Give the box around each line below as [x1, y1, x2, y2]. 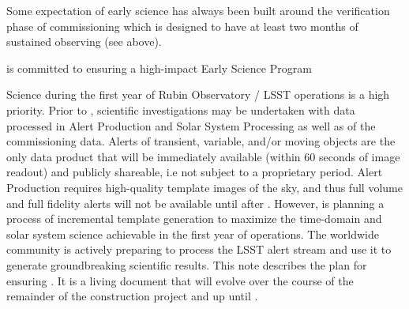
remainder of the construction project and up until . [6, 288, 258, 304]
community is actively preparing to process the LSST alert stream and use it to [6, 241, 392, 258]
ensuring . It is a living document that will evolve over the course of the [6, 272, 354, 288]
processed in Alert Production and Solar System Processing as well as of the [6, 117, 376, 134]
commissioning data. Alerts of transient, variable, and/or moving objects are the [6, 133, 396, 149]
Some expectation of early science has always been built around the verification [6, 2, 390, 18]
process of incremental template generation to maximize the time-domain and [6, 210, 382, 227]
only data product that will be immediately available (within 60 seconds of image [6, 148, 400, 164]
